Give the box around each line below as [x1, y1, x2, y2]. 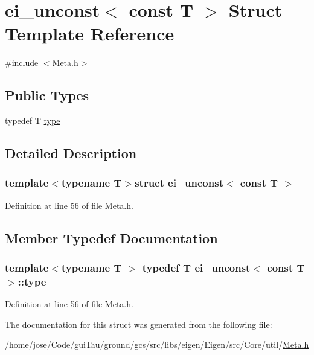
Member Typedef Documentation [5, 228, 218, 247]
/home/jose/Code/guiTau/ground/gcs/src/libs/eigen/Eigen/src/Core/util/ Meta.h [5, 338, 309, 351]
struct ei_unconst [135, 175, 223, 190]
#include [5, 56, 39, 69]
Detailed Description [5, 144, 137, 162]
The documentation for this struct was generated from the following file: [5, 318, 272, 330]
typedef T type [5, 114, 60, 127]
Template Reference [5, 21, 175, 46]
